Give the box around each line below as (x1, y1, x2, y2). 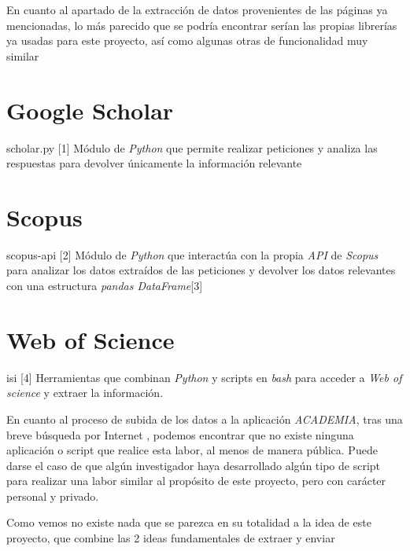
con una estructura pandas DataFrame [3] (6, 277, 203, 293)
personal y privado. (6, 487, 99, 504)
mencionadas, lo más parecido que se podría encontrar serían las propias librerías (6, 17, 397, 33)
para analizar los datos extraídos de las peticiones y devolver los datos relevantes (6, 262, 396, 278)
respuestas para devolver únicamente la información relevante (6, 155, 302, 171)
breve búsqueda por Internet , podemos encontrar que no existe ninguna (6, 426, 354, 443)
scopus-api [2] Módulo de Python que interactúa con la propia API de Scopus (6, 246, 379, 263)
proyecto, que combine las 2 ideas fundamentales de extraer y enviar (6, 530, 335, 546)
